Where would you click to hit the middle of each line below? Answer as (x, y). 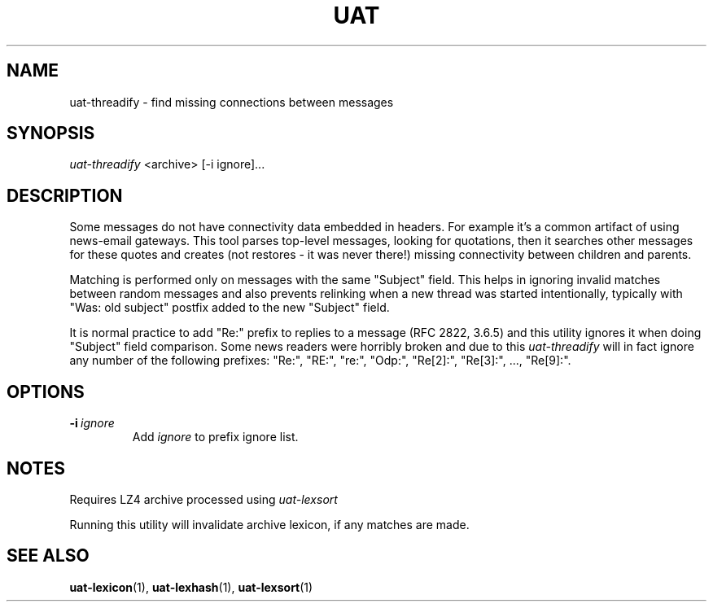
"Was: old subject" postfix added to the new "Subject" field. (230, 308)
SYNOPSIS (51, 133)
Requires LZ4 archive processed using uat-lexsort (203, 499)
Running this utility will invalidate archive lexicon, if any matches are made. (269, 524)
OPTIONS (46, 391)
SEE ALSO (48, 556)
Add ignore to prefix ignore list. (215, 437)
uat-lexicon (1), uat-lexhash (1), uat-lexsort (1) (191, 587)
